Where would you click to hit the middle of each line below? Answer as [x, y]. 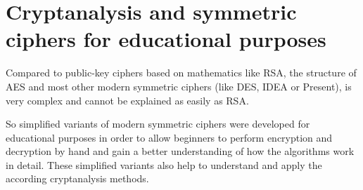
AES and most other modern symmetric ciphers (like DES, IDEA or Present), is [179, 86]
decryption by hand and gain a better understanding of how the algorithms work [180, 151]
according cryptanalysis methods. [77, 178]
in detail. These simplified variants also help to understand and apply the [164, 164]
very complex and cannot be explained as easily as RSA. [127, 100]
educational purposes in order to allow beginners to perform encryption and [169, 137]
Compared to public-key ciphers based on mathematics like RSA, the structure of [181, 73]
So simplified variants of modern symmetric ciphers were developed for [158, 124]
